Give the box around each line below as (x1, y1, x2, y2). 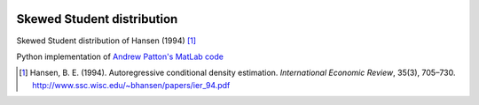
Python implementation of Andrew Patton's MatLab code (16, 51, 224, 62)
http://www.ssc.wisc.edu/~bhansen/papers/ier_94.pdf (32, 79, 231, 90)
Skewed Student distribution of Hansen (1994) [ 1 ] (16, 35, 197, 46)
